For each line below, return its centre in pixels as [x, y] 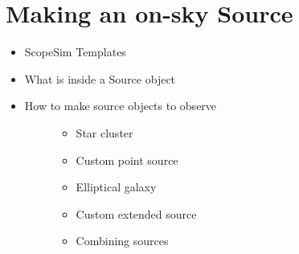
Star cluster [104, 132]
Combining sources [122, 241]
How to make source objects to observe [121, 106]
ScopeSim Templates [75, 52]
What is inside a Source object [100, 78]
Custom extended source [136, 213]
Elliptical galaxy [116, 187]
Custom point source [127, 160]
